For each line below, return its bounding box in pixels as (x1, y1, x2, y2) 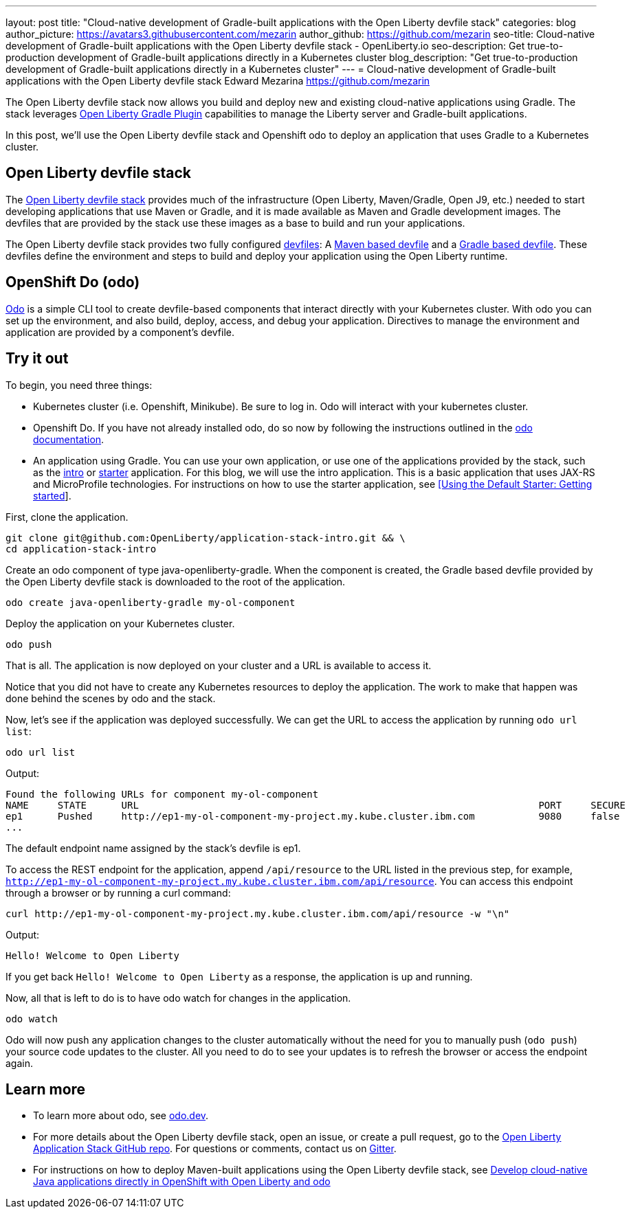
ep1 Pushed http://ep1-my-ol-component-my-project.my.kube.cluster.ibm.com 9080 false (5, 810, 620, 822)
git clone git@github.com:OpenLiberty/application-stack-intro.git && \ (5, 532, 406, 543)
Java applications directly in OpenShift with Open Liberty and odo (33, 1176, 331, 1188)
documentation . (33, 433, 104, 445)
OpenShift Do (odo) (5, 273, 140, 291)
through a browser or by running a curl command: (5, 886, 231, 899)
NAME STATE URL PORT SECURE (5, 799, 626, 811)
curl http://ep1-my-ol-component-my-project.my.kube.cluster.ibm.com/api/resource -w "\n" (5, 908, 510, 919)
